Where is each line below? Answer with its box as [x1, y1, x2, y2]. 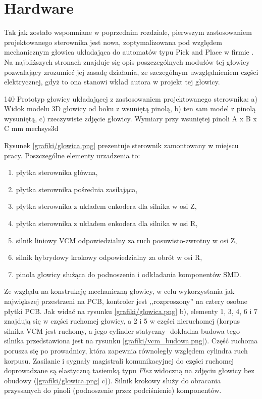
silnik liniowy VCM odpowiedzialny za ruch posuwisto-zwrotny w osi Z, [16, 235, 237, 245]
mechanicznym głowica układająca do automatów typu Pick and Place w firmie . [4, 47, 254, 57]
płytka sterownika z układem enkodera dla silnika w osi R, [16, 218, 198, 229]
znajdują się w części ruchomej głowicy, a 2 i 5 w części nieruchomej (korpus [4, 316, 240, 326]
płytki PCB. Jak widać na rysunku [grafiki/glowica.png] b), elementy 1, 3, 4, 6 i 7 [4, 305, 258, 316]
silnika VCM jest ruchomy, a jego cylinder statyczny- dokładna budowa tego [4, 325, 240, 336]
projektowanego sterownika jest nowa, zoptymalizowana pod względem [4, 36, 222, 47]
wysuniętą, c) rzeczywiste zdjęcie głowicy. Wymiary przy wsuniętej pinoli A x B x [4, 113, 257, 123]
